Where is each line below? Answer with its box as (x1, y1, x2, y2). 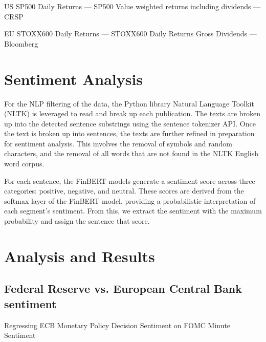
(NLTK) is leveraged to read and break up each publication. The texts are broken (4, 108, 261, 119)
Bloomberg (4, 38, 38, 49)
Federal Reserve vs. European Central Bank (4, 281, 242, 296)
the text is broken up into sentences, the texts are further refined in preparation (4, 128, 255, 139)
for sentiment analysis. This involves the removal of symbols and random (4, 138, 232, 148)
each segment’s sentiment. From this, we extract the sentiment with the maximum (4, 205, 262, 216)
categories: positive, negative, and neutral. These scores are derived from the (4, 185, 244, 196)
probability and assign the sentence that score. (4, 216, 150, 226)
